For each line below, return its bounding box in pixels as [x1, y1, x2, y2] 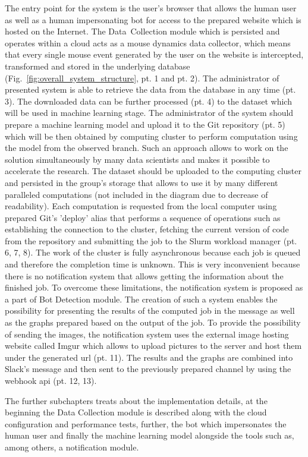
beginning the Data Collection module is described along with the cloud [5, 406, 267, 418]
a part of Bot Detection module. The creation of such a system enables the [5, 292, 278, 305]
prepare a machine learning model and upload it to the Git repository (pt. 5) [5, 118, 285, 130]
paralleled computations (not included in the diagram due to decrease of [5, 188, 268, 200]
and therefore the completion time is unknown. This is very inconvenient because [5, 258, 300, 270]
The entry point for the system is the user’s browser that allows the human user [5, 2, 297, 14]
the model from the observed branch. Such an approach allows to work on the [5, 141, 288, 154]
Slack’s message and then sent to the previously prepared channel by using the [5, 363, 291, 375]
